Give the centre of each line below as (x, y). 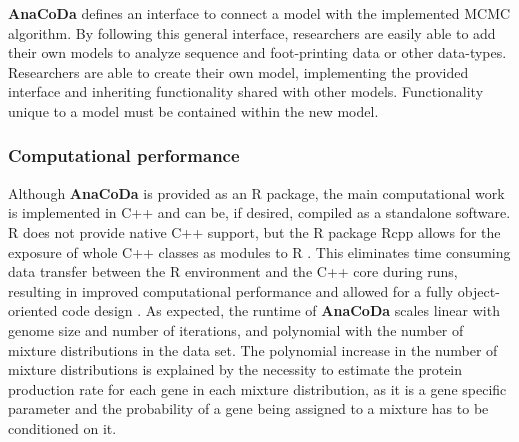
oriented (33, 310)
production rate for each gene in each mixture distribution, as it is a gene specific (257, 388)
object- (478, 290)
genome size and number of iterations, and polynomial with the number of (236, 329)
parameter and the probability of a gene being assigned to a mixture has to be (248, 408)
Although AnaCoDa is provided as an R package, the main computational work (256, 192)
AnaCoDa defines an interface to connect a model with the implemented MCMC (259, 13)
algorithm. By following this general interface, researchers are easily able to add (252, 32)
